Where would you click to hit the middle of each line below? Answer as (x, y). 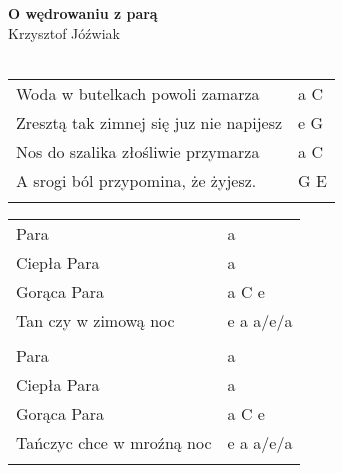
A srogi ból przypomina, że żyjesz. (136, 180)
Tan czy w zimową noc (95, 320)
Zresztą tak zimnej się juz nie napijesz (149, 122)
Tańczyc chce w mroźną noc (114, 442)
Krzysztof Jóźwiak (64, 32)
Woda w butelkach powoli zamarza (138, 93)
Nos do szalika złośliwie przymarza (138, 151)
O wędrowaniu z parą (83, 13)
